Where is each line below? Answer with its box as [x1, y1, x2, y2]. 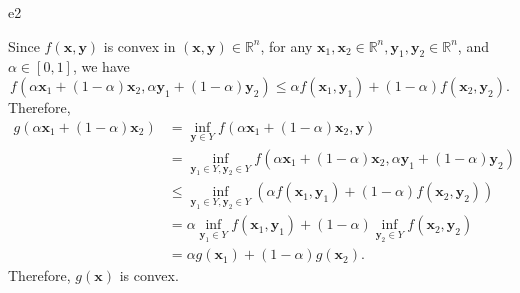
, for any [260, 35, 313, 56]
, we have [72, 56, 130, 77]
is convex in [103, 35, 176, 56]
